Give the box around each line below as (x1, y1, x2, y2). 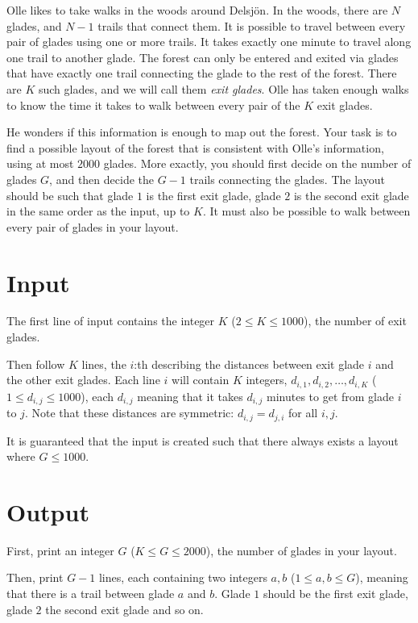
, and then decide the (49, 170, 154, 187)
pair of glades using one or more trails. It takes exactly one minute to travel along (6, 33, 412, 50)
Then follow (6, 355, 65, 372)
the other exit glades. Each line (6, 371, 160, 388)
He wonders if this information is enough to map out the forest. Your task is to (6, 123, 397, 140)
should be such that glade (6, 186, 134, 203)
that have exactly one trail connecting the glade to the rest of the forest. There (6, 65, 397, 82)
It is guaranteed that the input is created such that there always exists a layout (6, 432, 399, 449)
